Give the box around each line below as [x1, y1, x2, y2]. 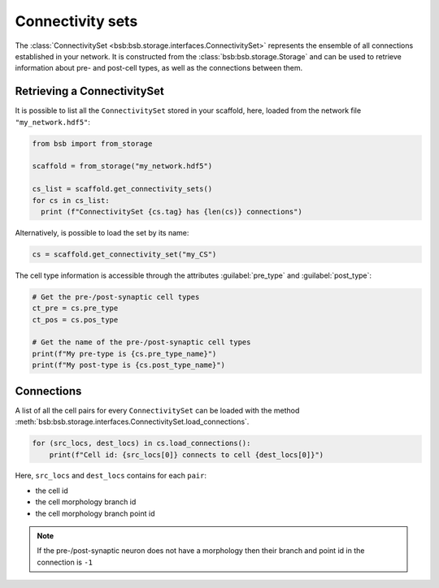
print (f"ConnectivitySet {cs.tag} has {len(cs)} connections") [41, 207, 302, 216]
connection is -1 [37, 557, 93, 567]
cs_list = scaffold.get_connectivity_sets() [32, 184, 213, 194]
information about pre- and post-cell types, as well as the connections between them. [15, 63, 303, 73]
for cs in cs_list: [32, 196, 110, 205]
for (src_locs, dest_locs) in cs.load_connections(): [32, 439, 251, 448]
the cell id [35, 486, 68, 495]
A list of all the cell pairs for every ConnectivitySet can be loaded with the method [15, 405, 300, 415]
